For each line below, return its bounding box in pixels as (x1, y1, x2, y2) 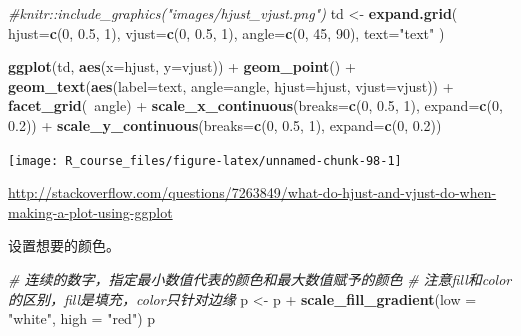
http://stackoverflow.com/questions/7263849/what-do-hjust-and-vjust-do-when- (8, 182, 497, 203)
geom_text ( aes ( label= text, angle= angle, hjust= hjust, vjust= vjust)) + (8, 75, 454, 96)
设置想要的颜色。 (8, 235, 120, 256)
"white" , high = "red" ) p (8, 308, 156, 329)
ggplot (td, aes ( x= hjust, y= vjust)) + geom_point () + (8, 56, 356, 77)
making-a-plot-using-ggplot (8, 201, 173, 222)
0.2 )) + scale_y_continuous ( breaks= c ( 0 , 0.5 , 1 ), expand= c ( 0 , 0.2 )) (8, 114, 442, 135)
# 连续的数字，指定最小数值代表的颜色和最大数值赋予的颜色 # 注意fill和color (8, 269, 512, 289)
